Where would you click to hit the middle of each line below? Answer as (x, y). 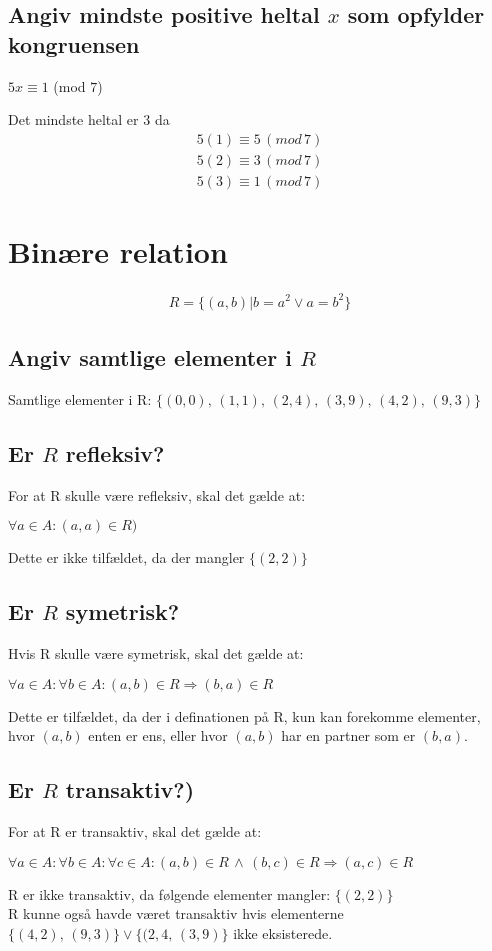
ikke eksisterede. (283, 932)
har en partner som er (348, 735)
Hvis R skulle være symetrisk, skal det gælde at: (156, 652)
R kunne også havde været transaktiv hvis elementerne (176, 913)
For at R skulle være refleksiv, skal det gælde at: (157, 494)
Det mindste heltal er (73, 119)
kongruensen (74, 43)
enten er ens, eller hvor (158, 735)
